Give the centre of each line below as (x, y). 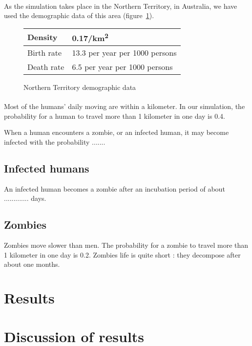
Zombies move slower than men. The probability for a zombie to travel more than (126, 245)
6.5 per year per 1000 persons (122, 67)
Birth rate (45, 53)
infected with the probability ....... (55, 142)
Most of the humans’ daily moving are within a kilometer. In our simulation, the (125, 106)
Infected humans (47, 168)
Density (42, 37)
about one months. (32, 264)
